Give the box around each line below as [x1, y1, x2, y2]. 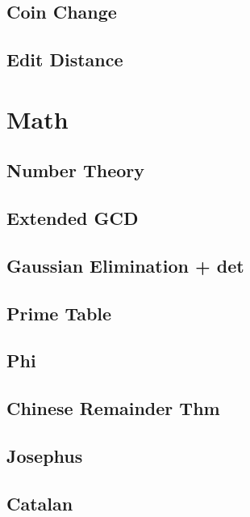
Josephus [6, 443, 83, 468]
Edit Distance [6, 47, 123, 72]
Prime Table [6, 300, 112, 325]
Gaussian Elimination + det [6, 252, 244, 278]
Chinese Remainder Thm [6, 396, 220, 421]
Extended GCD [6, 206, 139, 231]
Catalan [6, 490, 73, 515]
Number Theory [6, 158, 144, 183]
